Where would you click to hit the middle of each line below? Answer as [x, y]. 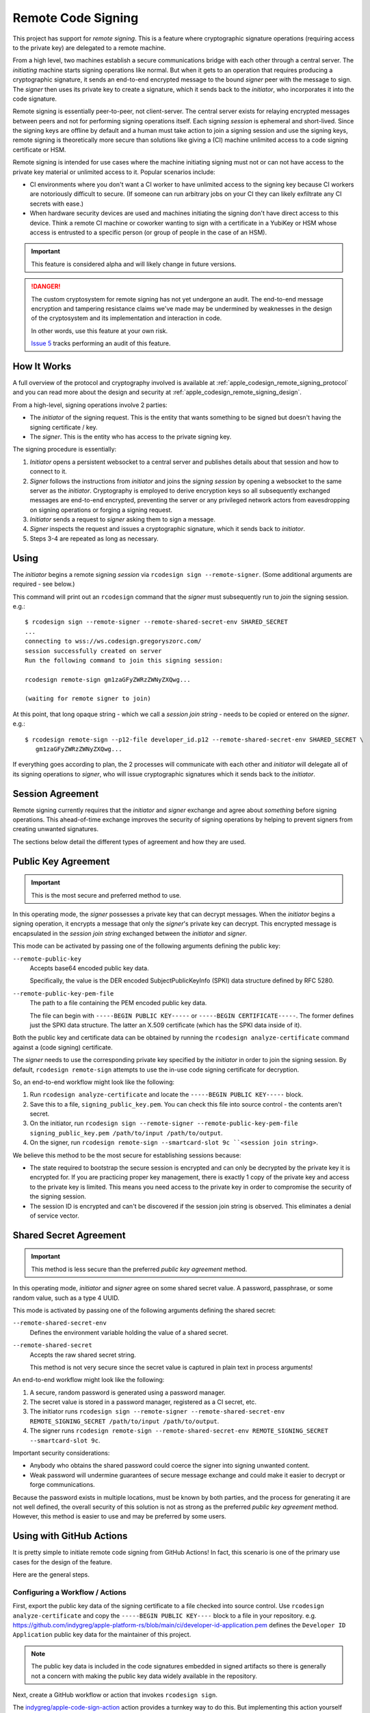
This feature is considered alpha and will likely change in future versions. [134, 264]
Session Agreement [56, 794]
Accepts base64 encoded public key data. [90, 968]
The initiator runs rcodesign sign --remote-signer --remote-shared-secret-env [157, 1412]
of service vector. [54, 1216]
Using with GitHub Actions [70, 1536]
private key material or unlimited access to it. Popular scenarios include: [114, 172]
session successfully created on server [93, 651]
